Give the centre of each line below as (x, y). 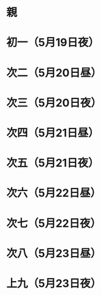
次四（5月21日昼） (53, 133)
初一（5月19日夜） (53, 43)
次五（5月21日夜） (53, 163)
